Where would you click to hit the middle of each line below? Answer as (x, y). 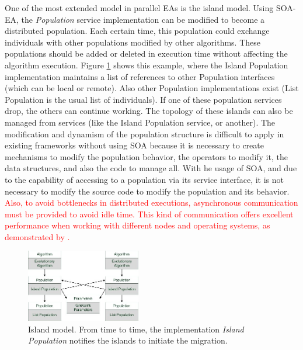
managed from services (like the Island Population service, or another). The (140, 122)
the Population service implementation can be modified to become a (143, 19)
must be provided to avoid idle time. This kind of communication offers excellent (149, 214)
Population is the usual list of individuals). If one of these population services (143, 99)
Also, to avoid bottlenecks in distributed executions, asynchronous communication (151, 202)
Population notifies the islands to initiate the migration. (128, 340)
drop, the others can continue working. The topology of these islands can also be (149, 111)
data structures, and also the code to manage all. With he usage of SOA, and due (151, 168)
